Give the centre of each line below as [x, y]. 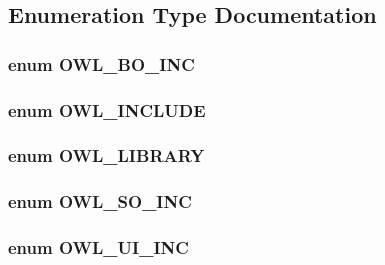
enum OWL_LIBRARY [106, 155]
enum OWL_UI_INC [98, 247]
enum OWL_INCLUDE [107, 109]
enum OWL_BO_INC [101, 63]
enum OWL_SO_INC [100, 201]
